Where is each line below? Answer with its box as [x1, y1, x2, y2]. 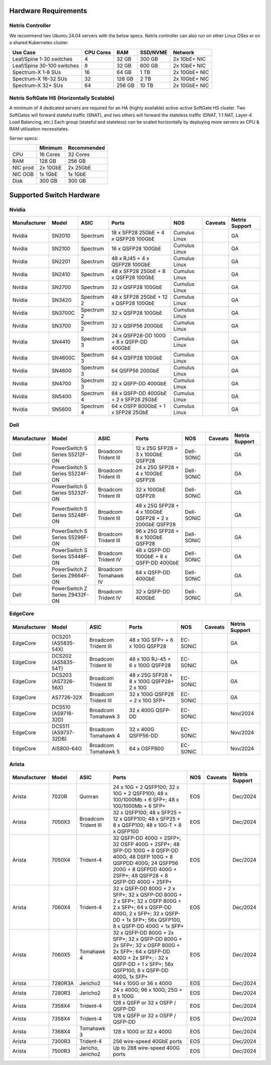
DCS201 [52, 633, 71, 640]
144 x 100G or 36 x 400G [113, 980, 173, 987]
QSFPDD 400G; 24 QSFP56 [113, 860, 178, 867]
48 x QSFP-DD [135, 546, 171, 553]
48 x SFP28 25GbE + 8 [111, 268, 166, 275]
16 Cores [39, 151, 60, 158]
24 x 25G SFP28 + [135, 463, 179, 470]
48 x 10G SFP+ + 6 [128, 636, 174, 643]
